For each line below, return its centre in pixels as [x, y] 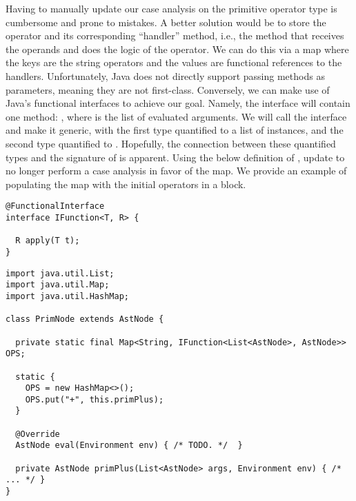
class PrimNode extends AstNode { [85, 319]
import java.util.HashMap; [67, 296]
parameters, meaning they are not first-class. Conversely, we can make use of [168, 89]
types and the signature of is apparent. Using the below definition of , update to [175, 157]
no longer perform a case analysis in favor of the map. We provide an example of [176, 171]
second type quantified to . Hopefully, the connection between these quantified [171, 143]
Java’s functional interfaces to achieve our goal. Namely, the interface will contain [178, 103]
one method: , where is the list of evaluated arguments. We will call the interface [176, 116]
